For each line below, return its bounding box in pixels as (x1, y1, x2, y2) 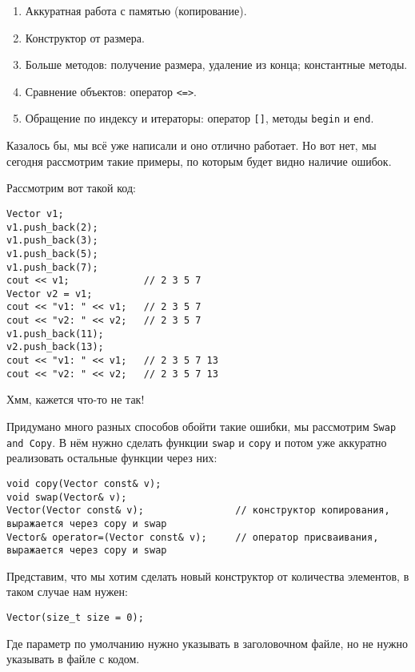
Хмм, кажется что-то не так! (6, 391, 145, 408)
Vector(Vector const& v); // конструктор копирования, (6, 505, 390, 517)
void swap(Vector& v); (6, 491, 127, 503)
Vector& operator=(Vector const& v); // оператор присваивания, (6, 531, 379, 543)
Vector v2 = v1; (6, 288, 93, 300)
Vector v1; (6, 207, 64, 219)
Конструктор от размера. (25, 29, 145, 46)
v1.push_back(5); (6, 247, 98, 260)
